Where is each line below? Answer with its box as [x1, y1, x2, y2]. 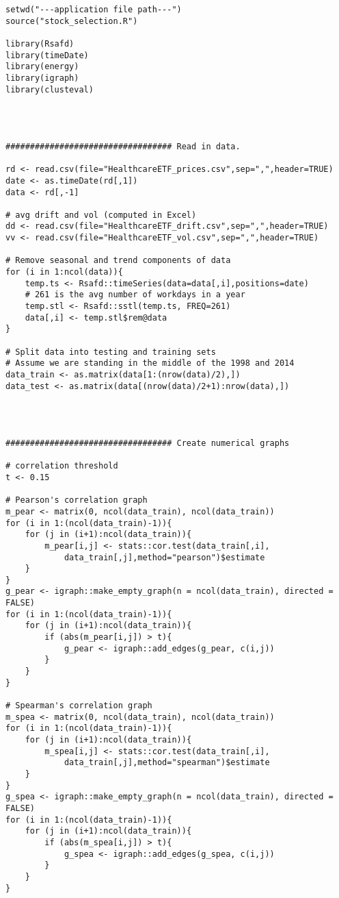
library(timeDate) [5, 50, 89, 60]
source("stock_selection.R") [5, 16, 138, 26]
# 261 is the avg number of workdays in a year [25, 290, 245, 300]
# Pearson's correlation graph [5, 495, 148, 506]
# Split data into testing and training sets [5, 347, 216, 357]
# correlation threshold [5, 461, 118, 471]
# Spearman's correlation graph [5, 701, 152, 711]
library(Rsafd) [5, 38, 74, 49]
